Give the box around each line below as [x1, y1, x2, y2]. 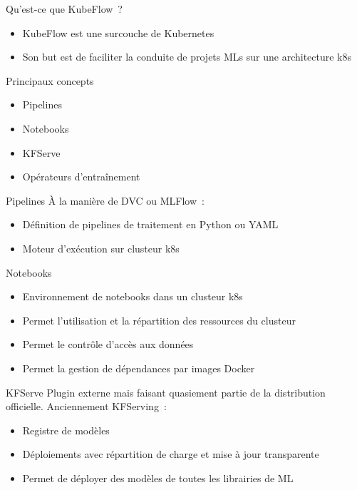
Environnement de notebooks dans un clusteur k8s [22, 289, 243, 304]
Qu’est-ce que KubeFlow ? [6, 1, 123, 16]
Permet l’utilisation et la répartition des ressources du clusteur [22, 312, 296, 327]
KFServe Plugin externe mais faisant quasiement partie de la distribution [6, 384, 326, 399]
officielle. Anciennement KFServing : [6, 399, 167, 414]
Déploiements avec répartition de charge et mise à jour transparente [22, 446, 319, 461]
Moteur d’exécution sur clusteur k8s [22, 240, 180, 255]
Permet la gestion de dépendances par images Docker [22, 360, 255, 375]
